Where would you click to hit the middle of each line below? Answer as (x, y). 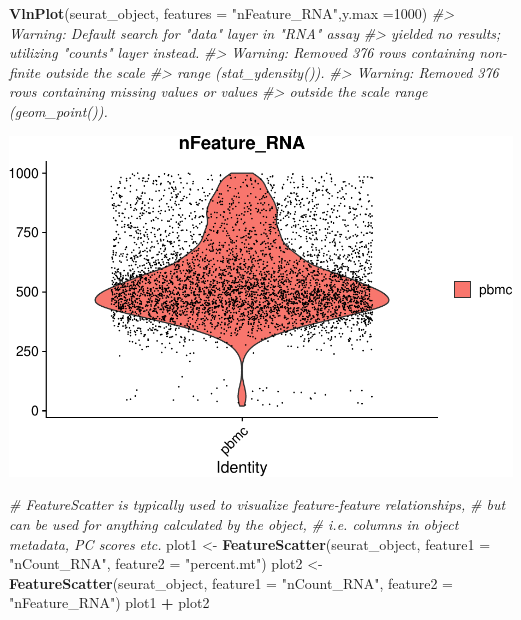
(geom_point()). (58, 110)
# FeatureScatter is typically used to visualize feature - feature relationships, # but (257, 504)
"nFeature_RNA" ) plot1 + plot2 (109, 602)
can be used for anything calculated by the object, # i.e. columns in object (234, 524)
